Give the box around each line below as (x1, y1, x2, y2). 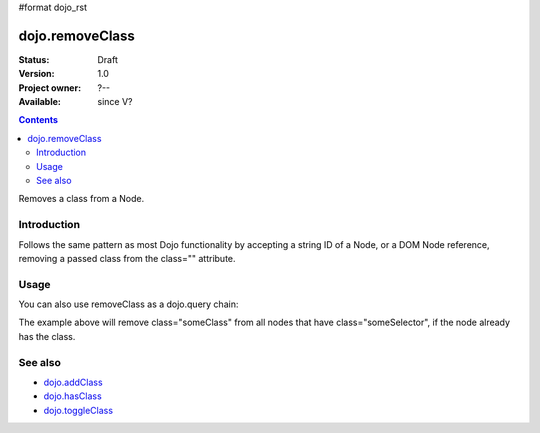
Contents (18, 114, 59, 126)
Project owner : (18, 81, 82, 94)
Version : (18, 68, 55, 80)
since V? (97, 96, 133, 108)
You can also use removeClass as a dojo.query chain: (18, 298, 239, 310)
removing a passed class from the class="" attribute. (18, 252, 236, 264)
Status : (18, 53, 50, 65)
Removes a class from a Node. (18, 193, 145, 205)
